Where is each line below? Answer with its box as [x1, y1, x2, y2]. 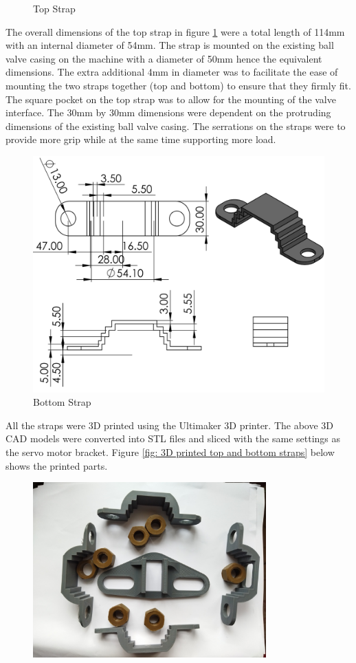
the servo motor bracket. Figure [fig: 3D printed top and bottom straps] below [5, 444, 335, 459]
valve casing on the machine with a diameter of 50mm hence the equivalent [5, 51, 322, 65]
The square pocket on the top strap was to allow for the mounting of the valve [5, 91, 336, 106]
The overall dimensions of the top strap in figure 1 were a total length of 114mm [5, 24, 345, 39]
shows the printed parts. [5, 458, 108, 472]
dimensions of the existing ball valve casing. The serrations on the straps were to [5, 118, 346, 133]
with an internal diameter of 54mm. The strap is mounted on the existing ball [5, 38, 334, 52]
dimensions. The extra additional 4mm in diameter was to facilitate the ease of [5, 65, 338, 79]
